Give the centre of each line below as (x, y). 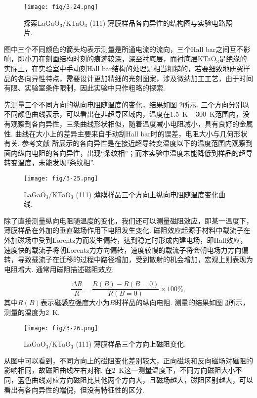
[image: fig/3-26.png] (61, 328)
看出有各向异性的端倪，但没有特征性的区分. (74, 389)
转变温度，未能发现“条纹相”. (49, 162)
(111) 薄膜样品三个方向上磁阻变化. (131, 344)
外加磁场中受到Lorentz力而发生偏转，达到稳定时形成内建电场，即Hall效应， (126, 240)
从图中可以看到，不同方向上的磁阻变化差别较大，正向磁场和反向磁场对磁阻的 (128, 360)
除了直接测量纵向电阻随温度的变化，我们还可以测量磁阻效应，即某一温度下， (128, 220)
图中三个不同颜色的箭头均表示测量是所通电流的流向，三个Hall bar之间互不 (124, 49)
